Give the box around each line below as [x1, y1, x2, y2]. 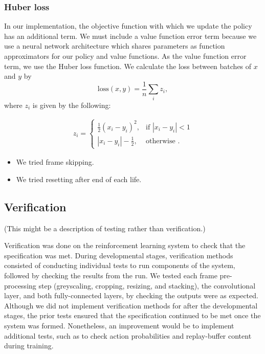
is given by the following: [32, 99, 111, 110]
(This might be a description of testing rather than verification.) [4, 223, 206, 233]
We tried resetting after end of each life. [16, 173, 142, 184]
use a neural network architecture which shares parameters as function [4, 40, 225, 51]
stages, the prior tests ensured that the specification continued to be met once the [4, 310, 261, 321]
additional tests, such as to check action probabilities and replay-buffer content [4, 330, 252, 341]
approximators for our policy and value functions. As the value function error [4, 51, 247, 61]
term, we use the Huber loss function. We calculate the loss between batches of [4, 60, 252, 71]
